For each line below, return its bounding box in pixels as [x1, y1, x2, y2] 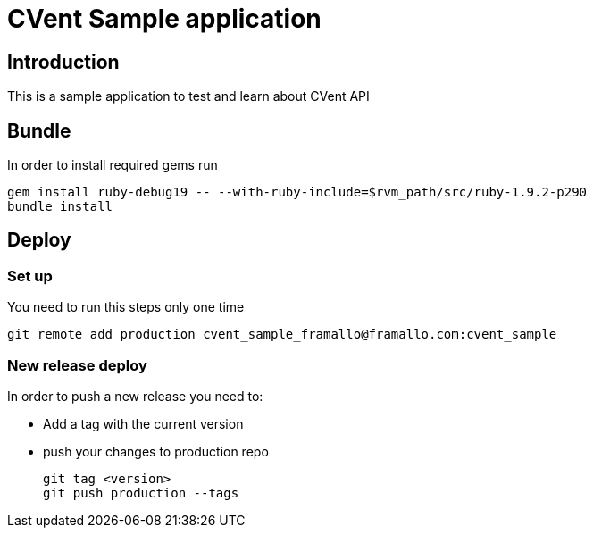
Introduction [7, 50, 120, 73]
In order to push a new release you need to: [7, 388, 263, 404]
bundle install [7, 199, 113, 214]
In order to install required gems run [7, 157, 218, 173]
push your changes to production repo [43, 443, 269, 459]
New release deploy [7, 355, 147, 374]
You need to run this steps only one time [7, 299, 245, 315]
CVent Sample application [7, 4, 322, 34]
